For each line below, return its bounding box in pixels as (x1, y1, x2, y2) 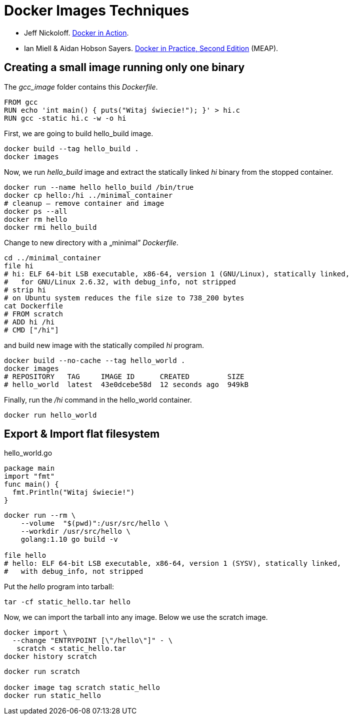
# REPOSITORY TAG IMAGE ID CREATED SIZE (4, 372, 244, 381)
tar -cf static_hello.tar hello (4, 598, 130, 606)
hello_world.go (4, 449, 52, 458)
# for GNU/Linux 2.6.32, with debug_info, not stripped (4, 277, 236, 286)
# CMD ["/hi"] (4, 325, 59, 334)
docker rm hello (4, 215, 67, 223)
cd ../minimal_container (4, 253, 101, 262)
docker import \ (4, 628, 67, 637)
